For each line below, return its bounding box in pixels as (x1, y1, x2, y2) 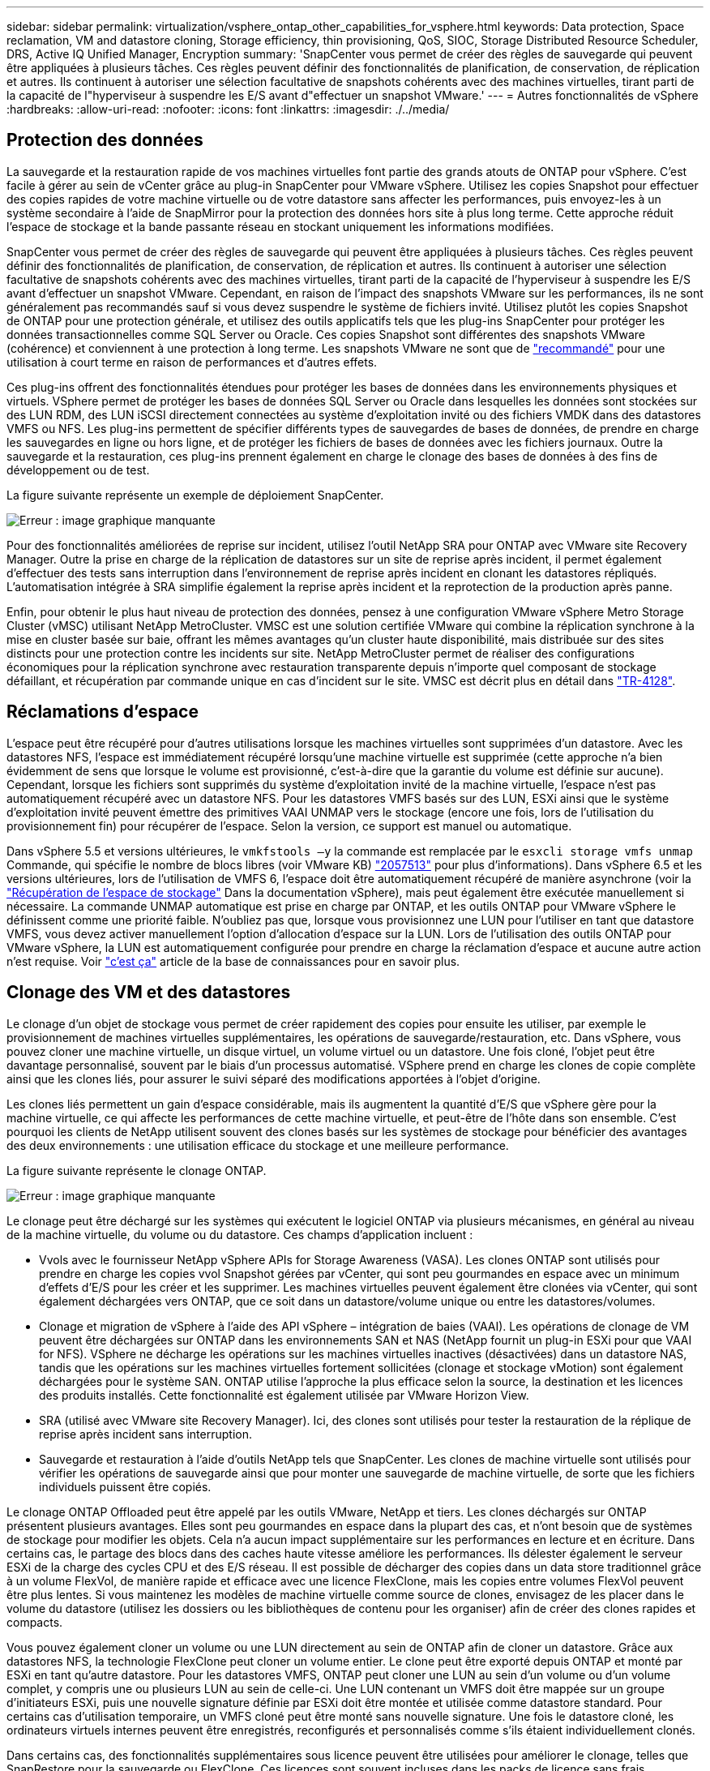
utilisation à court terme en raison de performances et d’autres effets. (6, 354, 378, 369)
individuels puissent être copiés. (39, 1479, 212, 1494)
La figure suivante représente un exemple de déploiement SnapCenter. (6, 487, 384, 502)
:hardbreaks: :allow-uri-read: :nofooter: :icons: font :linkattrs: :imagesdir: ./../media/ (6, 102, 450, 116)
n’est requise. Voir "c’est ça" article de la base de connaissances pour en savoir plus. (6, 954, 460, 968)
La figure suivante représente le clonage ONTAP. (6, 1163, 267, 1177)
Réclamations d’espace (6, 701, 199, 723)
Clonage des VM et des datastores (6, 982, 291, 1003)
